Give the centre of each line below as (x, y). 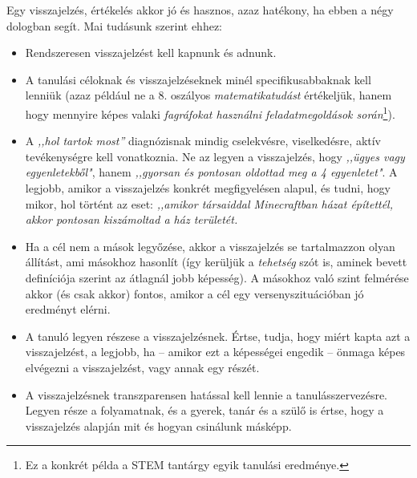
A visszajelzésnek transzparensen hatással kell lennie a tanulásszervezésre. (206, 394)
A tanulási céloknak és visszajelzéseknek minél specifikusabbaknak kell (198, 79)
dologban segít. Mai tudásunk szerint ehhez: (115, 25)
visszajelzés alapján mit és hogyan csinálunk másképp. (158, 425)
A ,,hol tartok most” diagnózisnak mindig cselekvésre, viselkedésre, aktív (203, 141)
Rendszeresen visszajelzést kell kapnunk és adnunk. (151, 53)
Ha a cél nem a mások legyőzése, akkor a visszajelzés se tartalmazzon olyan (210, 246)
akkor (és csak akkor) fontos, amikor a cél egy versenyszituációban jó (194, 293)
